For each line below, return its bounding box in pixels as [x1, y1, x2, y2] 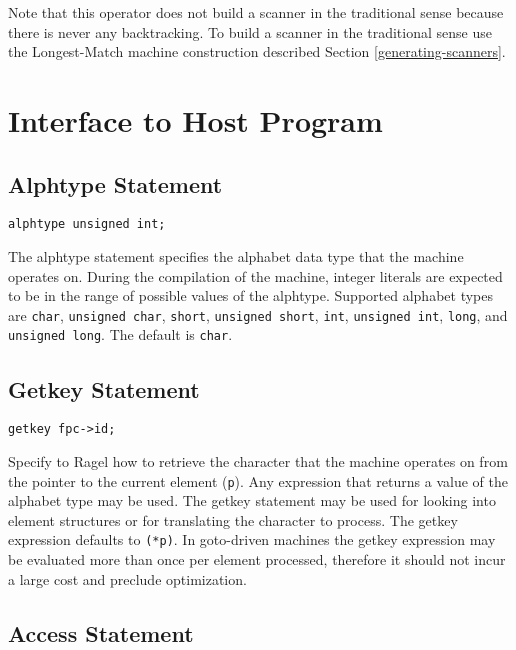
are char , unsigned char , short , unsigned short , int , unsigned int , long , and [8, 304, 508, 325]
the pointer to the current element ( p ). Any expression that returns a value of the [8, 470, 508, 491]
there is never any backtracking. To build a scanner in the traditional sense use [8, 21, 492, 42]
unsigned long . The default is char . [8, 324, 233, 345]
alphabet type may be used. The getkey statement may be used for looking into [8, 490, 496, 511]
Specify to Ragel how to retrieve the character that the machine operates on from [8, 450, 508, 471]
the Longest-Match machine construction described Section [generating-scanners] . [8, 41, 506, 62]
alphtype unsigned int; [8, 217, 166, 232]
